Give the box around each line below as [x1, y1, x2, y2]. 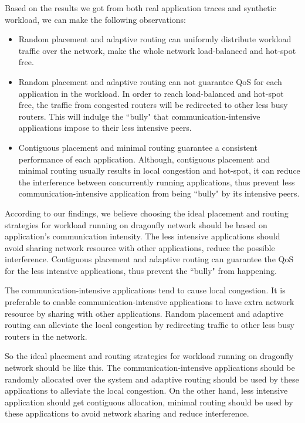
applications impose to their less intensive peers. [18, 121, 192, 134]
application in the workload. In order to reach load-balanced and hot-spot [18, 87, 284, 99]
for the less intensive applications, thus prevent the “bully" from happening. [5, 264, 277, 276]
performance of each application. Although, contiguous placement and [18, 153, 270, 165]
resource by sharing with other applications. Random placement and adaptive [5, 307, 284, 319]
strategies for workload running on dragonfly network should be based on [5, 218, 267, 231]
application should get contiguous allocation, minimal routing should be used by [5, 395, 293, 408]
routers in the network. [5, 330, 87, 342]
